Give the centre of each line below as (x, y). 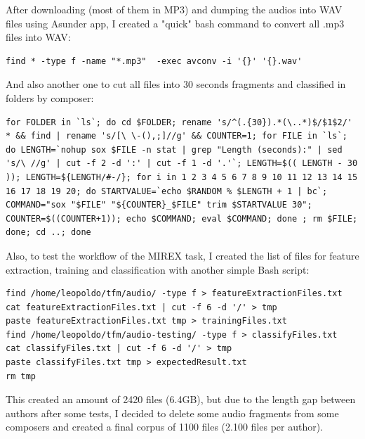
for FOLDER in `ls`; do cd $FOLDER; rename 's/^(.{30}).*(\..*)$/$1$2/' (179, 122)
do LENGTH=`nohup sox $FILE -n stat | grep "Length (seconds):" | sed (174, 149)
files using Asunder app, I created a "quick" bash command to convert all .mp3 (175, 23)
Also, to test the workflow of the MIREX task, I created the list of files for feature (182, 255)
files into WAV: (38, 37)
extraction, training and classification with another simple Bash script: (158, 269)
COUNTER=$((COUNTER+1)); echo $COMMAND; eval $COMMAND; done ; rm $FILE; (182, 218)
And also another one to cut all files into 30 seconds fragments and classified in (176, 84)
